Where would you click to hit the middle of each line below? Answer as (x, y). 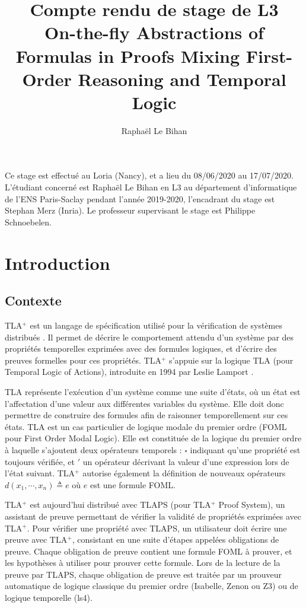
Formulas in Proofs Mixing (128, 55)
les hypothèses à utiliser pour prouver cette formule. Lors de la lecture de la (143, 563)
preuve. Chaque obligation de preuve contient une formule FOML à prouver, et (149, 551)
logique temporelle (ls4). (49, 598)
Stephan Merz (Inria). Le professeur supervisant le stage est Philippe (130, 210)
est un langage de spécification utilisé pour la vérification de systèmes (156, 325)
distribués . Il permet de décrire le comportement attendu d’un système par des (149, 337)
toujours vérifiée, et (40, 461)
